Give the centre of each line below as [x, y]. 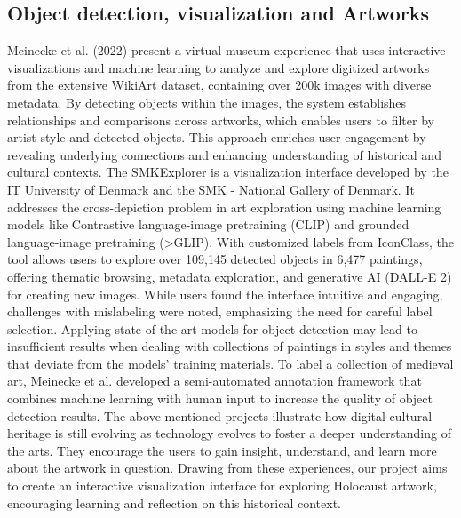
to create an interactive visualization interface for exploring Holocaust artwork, [222, 486]
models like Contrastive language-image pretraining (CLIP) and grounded [208, 224]
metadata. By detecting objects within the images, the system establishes [207, 102]
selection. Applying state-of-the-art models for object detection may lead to [212, 328]
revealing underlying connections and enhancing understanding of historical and [224, 154]
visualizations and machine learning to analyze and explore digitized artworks [219, 67]
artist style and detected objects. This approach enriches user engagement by [217, 137]
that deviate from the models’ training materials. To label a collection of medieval [230, 363]
